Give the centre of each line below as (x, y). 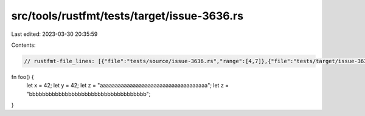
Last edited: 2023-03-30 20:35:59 (54, 34)
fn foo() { (23, 77)
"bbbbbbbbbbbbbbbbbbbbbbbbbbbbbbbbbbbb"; (89, 94)
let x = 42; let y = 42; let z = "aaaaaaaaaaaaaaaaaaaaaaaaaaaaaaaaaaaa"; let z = (128, 86)
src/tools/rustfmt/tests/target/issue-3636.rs (127, 16)
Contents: (23, 45)
